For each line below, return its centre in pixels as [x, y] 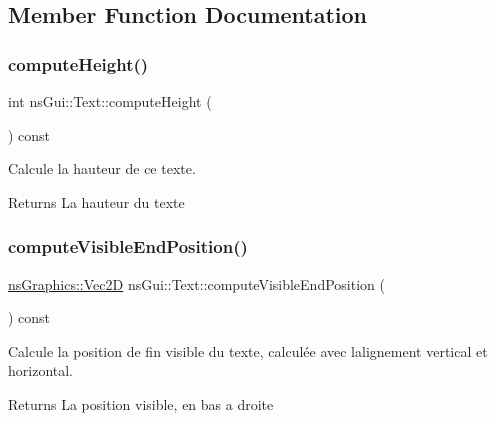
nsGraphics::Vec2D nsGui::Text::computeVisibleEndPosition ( [196, 283]
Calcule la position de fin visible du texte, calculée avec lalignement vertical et [248, 350]
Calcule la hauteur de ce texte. [102, 168]
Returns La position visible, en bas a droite [141, 403]
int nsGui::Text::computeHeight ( [110, 101]
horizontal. [41, 370]
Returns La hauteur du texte [96, 201]
